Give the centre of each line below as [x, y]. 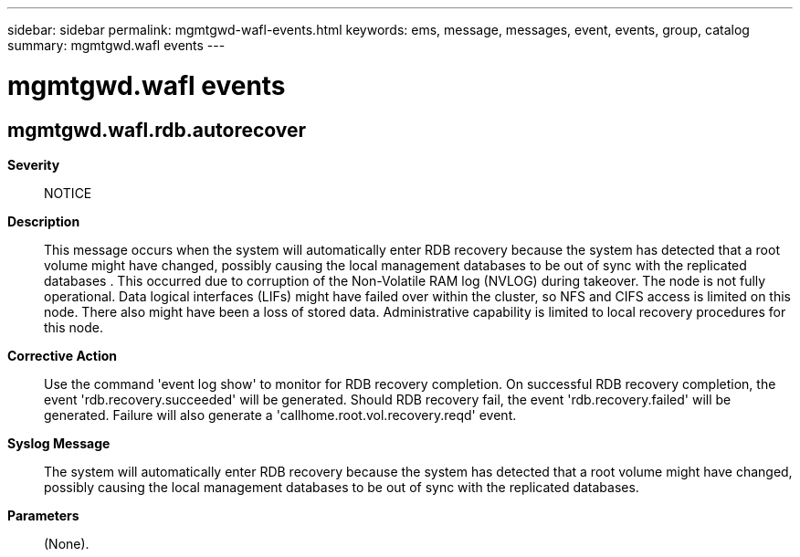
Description [44, 221]
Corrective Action [62, 355]
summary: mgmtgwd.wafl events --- [116, 45]
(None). [67, 543]
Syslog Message [59, 443]
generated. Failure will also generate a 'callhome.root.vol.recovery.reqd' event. [280, 415]
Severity [34, 164]
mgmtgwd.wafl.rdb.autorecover [157, 130]
